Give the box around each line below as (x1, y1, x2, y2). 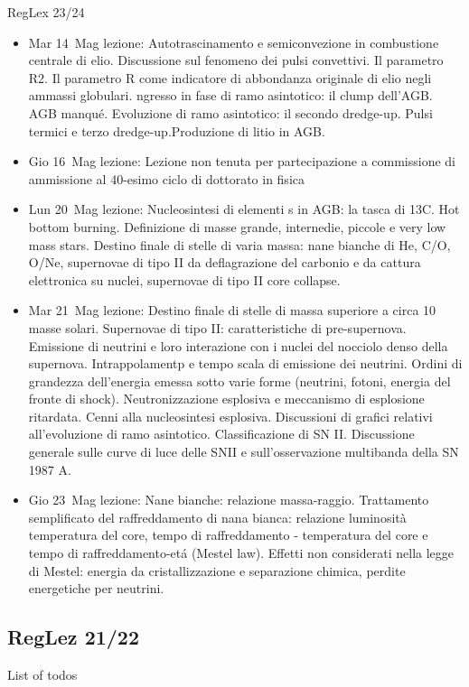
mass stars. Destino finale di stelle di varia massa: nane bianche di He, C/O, (28, 235, 451, 254)
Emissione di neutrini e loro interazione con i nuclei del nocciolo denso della (28, 336, 448, 355)
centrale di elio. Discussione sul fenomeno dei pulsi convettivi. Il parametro (28, 51, 444, 70)
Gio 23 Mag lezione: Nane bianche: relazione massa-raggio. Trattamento (28, 490, 429, 509)
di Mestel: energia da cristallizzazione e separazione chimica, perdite (28, 561, 406, 580)
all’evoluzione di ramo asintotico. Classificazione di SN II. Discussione (28, 424, 415, 443)
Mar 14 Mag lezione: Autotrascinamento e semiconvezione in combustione (28, 32, 439, 51)
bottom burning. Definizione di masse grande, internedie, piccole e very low (28, 217, 446, 236)
